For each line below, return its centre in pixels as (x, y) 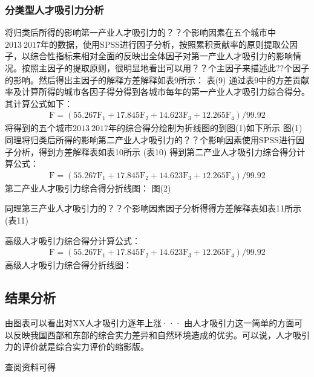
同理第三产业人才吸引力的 (56, 208)
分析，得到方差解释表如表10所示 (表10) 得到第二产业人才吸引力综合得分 (155, 151)
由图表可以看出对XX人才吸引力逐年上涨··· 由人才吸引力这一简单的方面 (150, 323)
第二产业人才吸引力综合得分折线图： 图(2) (88, 188)
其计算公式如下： (39, 103)
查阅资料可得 (30, 366)
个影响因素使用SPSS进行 (248, 140)
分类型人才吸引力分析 (54, 9)
